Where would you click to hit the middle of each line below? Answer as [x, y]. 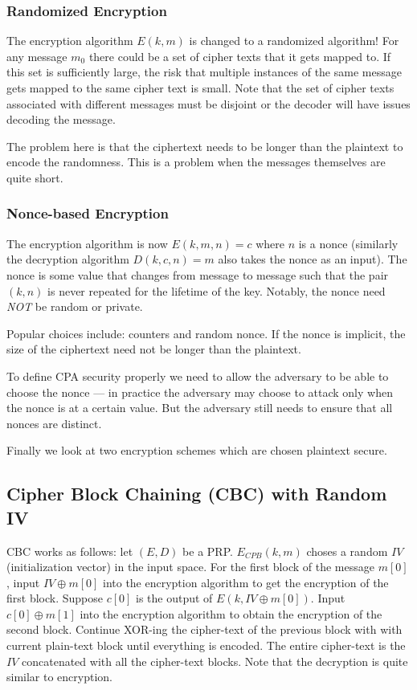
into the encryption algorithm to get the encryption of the [245, 582]
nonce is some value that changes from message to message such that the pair [198, 274]
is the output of [174, 598]
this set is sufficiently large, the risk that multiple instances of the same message [204, 72]
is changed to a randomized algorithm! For [294, 41]
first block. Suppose [55, 598]
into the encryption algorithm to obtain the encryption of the [231, 613]
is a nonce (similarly [348, 243]
